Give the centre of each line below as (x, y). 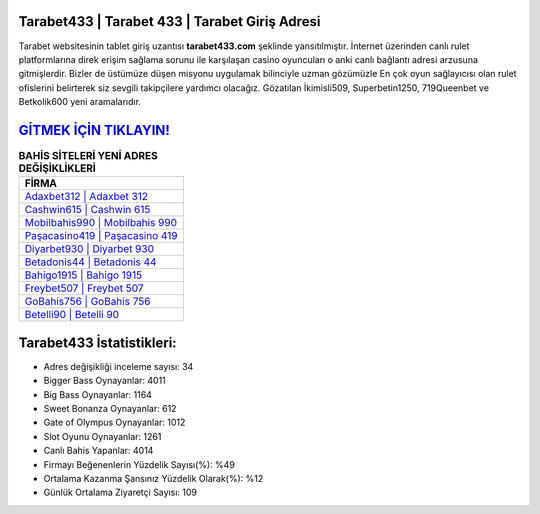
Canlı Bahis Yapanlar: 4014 (98, 451)
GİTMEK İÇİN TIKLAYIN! (94, 130)
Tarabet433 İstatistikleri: (97, 342)
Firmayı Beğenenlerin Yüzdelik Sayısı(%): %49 (139, 464)
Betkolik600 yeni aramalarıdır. (80, 102)
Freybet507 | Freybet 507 (84, 288)
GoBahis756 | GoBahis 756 (87, 302)
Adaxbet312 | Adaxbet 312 (86, 197)
